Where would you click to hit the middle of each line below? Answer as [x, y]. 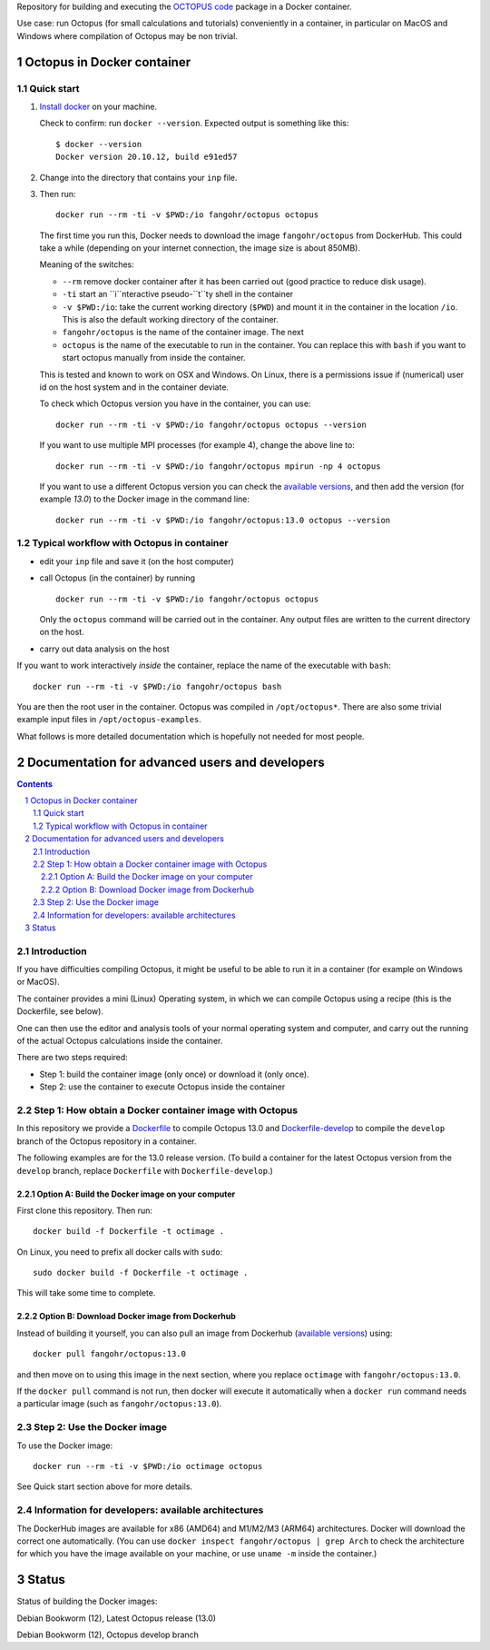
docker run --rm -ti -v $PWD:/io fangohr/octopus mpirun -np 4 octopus [218, 466]
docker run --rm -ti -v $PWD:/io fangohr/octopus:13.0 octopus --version [223, 520]
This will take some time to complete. [86, 1293]
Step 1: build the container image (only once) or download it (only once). [174, 1074]
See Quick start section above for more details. [105, 1486]
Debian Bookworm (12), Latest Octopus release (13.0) [117, 1618]
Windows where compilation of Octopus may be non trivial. [127, 35]
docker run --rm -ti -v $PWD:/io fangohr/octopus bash [157, 686]
